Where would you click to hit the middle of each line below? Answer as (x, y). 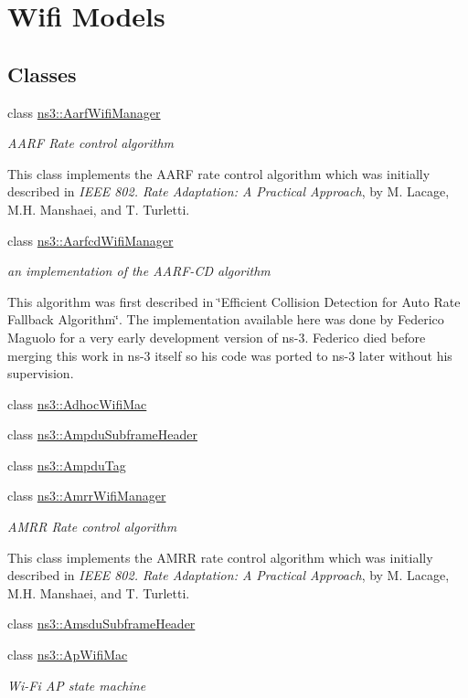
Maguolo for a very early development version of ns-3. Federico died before (217, 337)
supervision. (41, 373)
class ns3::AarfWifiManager (84, 112)
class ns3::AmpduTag (67, 465)
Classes (42, 74)
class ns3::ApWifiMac (68, 655)
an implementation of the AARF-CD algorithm (139, 271)
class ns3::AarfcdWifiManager (90, 240)
